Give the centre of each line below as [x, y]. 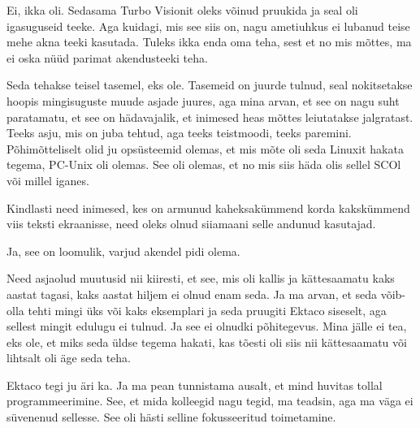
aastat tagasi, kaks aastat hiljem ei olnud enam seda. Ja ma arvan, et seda [192, 294]
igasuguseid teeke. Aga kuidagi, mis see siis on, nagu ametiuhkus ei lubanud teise [208, 26]
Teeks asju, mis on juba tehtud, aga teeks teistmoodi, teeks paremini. [179, 133]
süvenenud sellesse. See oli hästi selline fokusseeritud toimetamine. [171, 417]
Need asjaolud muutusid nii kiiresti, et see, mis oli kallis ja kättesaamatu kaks [201, 278]
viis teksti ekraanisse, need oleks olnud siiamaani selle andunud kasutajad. [191, 224]
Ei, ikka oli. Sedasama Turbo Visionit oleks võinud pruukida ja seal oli [182, 10]
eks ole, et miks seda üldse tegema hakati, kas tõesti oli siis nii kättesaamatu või [207, 342]
